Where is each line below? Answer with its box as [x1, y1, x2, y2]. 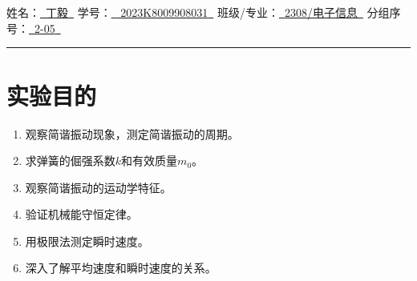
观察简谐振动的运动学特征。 [25, 179, 172, 195]
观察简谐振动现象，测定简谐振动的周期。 [25, 125, 239, 142]
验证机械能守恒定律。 [25, 206, 138, 223]
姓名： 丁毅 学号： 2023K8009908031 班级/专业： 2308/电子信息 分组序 [6, 4, 401, 21]
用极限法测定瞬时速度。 [25, 232, 149, 249]
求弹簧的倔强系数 [25, 152, 115, 169]
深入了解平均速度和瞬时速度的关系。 [25, 259, 217, 276]
